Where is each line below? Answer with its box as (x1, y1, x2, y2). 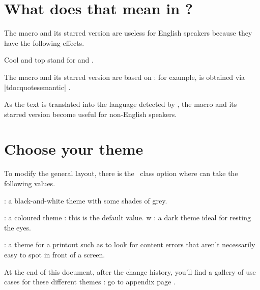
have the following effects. (4, 37, 84, 48)
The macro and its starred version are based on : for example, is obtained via (4, 71, 245, 82)
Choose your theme (4, 138, 143, 159)
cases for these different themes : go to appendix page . (4, 276, 176, 287)
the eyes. (4, 222, 31, 233)
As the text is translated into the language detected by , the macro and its (4, 99, 237, 109)
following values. (4, 178, 55, 188)
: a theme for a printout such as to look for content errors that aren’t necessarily (4, 239, 255, 250)
